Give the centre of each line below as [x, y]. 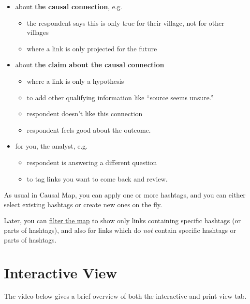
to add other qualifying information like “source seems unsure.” [120, 97]
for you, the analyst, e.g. [51, 146]
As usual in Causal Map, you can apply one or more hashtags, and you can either [125, 195]
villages [38, 32]
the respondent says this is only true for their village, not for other [125, 23]
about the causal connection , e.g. [69, 6]
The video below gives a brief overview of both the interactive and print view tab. [125, 296]
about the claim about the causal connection [90, 65]
